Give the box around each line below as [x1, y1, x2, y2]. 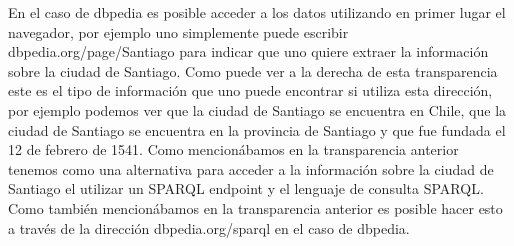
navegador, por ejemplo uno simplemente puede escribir [8, 21, 349, 42]
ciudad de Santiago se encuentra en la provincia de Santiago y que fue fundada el [8, 119, 506, 140]
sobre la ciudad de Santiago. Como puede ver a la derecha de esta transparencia [8, 60, 498, 81]
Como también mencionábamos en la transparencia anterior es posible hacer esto [8, 197, 503, 218]
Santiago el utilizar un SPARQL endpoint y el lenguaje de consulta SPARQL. [8, 178, 484, 199]
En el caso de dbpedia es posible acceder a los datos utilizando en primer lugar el [8, 2, 506, 22]
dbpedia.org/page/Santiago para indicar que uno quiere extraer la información [8, 41, 489, 62]
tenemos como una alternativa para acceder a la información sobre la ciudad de [8, 158, 494, 179]
